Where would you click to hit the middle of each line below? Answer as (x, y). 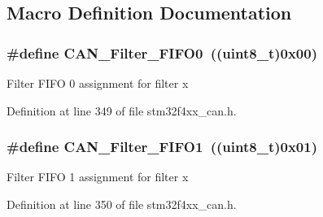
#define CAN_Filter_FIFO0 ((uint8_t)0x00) (162, 52)
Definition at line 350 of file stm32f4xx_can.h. (122, 204)
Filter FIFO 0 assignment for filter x (98, 83)
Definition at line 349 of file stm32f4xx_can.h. (122, 110)
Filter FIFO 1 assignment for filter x (98, 177)
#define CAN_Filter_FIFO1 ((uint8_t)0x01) (162, 147)
